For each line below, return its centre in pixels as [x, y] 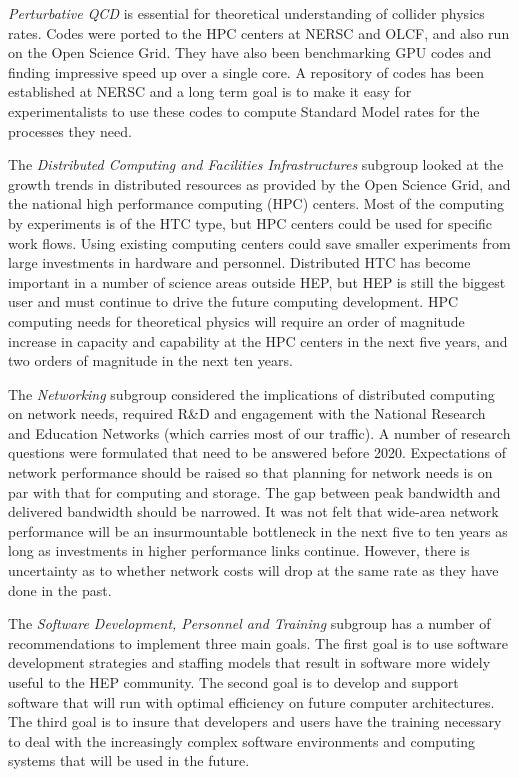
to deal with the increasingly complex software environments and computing [242, 740]
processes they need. [70, 130]
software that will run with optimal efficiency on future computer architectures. [251, 701]
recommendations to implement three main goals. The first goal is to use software [258, 642]
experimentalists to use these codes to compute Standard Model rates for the [244, 110]
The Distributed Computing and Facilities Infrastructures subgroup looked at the [256, 164]
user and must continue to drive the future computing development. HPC [233, 301]
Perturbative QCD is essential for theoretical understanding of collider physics [246, 13]
